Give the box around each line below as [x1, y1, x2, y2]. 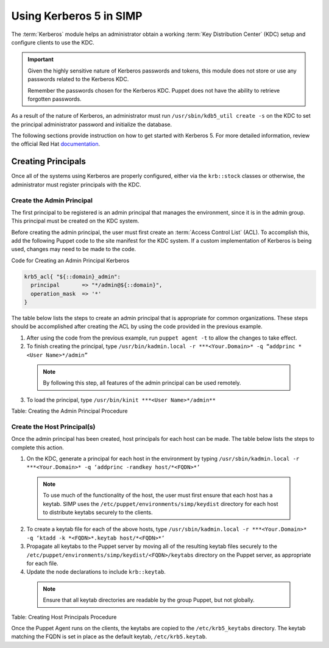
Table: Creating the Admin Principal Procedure [11, 407, 128, 415]
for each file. [26, 560, 58, 567]
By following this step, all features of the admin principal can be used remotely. [43, 379, 241, 386]
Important [27, 55, 54, 63]
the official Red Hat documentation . [11, 140, 101, 148]
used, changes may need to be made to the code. [11, 246, 136, 253]
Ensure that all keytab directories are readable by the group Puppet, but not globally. [43, 596, 255, 603]
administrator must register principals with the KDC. [11, 180, 141, 188]
